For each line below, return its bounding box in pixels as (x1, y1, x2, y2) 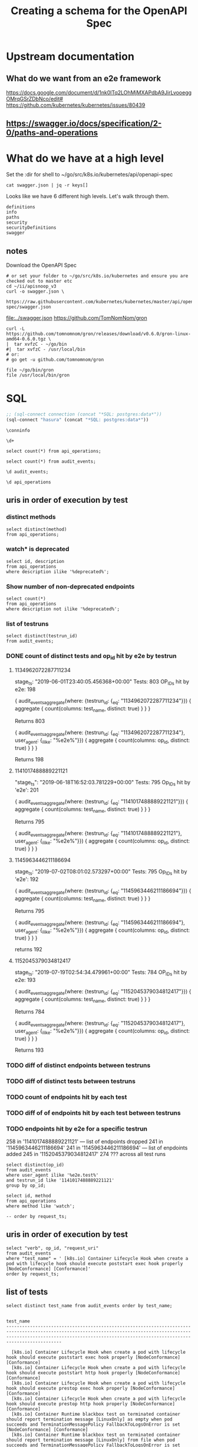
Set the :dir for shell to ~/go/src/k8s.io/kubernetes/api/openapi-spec (6, 171, 173, 178)
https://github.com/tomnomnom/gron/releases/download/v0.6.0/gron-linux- (6, 331, 192, 337)
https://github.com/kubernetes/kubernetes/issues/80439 (6, 102, 146, 109)
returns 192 (14, 945, 42, 952)
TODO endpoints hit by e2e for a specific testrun (6, 1124, 148, 1132)
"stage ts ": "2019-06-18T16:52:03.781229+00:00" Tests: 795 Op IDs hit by (14, 778, 190, 787)
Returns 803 (14, 718, 45, 725)
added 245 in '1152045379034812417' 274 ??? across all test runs (6, 1150, 166, 1157)
